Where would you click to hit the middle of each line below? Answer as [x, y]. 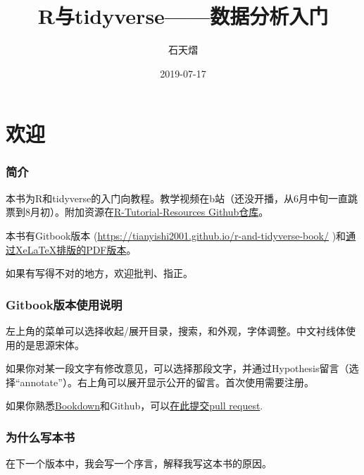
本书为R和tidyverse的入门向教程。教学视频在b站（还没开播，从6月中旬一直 [177, 198]
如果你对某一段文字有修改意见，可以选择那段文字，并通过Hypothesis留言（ [177, 368]
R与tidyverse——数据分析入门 [183, 16]
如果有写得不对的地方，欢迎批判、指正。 [99, 273]
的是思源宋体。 [50, 344]
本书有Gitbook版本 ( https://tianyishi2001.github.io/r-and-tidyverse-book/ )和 [176, 235]
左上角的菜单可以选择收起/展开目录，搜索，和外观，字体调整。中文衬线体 [176, 330]
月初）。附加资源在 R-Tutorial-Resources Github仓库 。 [149, 212]
